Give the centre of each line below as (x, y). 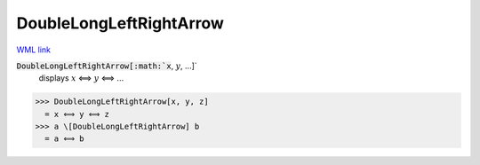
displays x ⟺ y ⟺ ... (81, 78)
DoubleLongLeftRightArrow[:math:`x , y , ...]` (107, 66)
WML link (34, 50)
